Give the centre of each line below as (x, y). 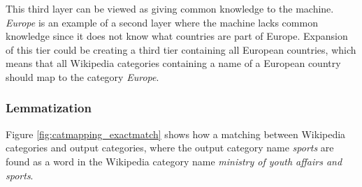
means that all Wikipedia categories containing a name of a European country (173, 63)
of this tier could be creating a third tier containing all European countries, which (181, 49)
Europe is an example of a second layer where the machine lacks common (162, 22)
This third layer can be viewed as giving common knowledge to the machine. (170, 8)
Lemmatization (49, 108)
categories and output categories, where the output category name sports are (170, 148)
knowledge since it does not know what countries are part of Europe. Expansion (177, 36)
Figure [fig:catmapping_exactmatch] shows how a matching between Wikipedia (176, 134)
